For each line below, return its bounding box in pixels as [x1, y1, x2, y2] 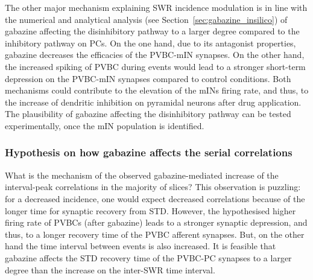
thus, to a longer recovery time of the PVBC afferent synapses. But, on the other [5, 227, 305, 240]
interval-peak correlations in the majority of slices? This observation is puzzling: [5, 180, 301, 193]
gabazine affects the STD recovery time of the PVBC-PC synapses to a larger [5, 251, 292, 264]
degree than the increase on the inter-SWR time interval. [5, 263, 215, 276]
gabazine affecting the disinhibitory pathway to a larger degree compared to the [5, 25, 300, 37]
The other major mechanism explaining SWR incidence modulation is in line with [5, 1, 308, 13]
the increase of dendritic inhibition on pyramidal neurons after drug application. [5, 95, 302, 108]
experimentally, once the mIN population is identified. [5, 119, 204, 132]
